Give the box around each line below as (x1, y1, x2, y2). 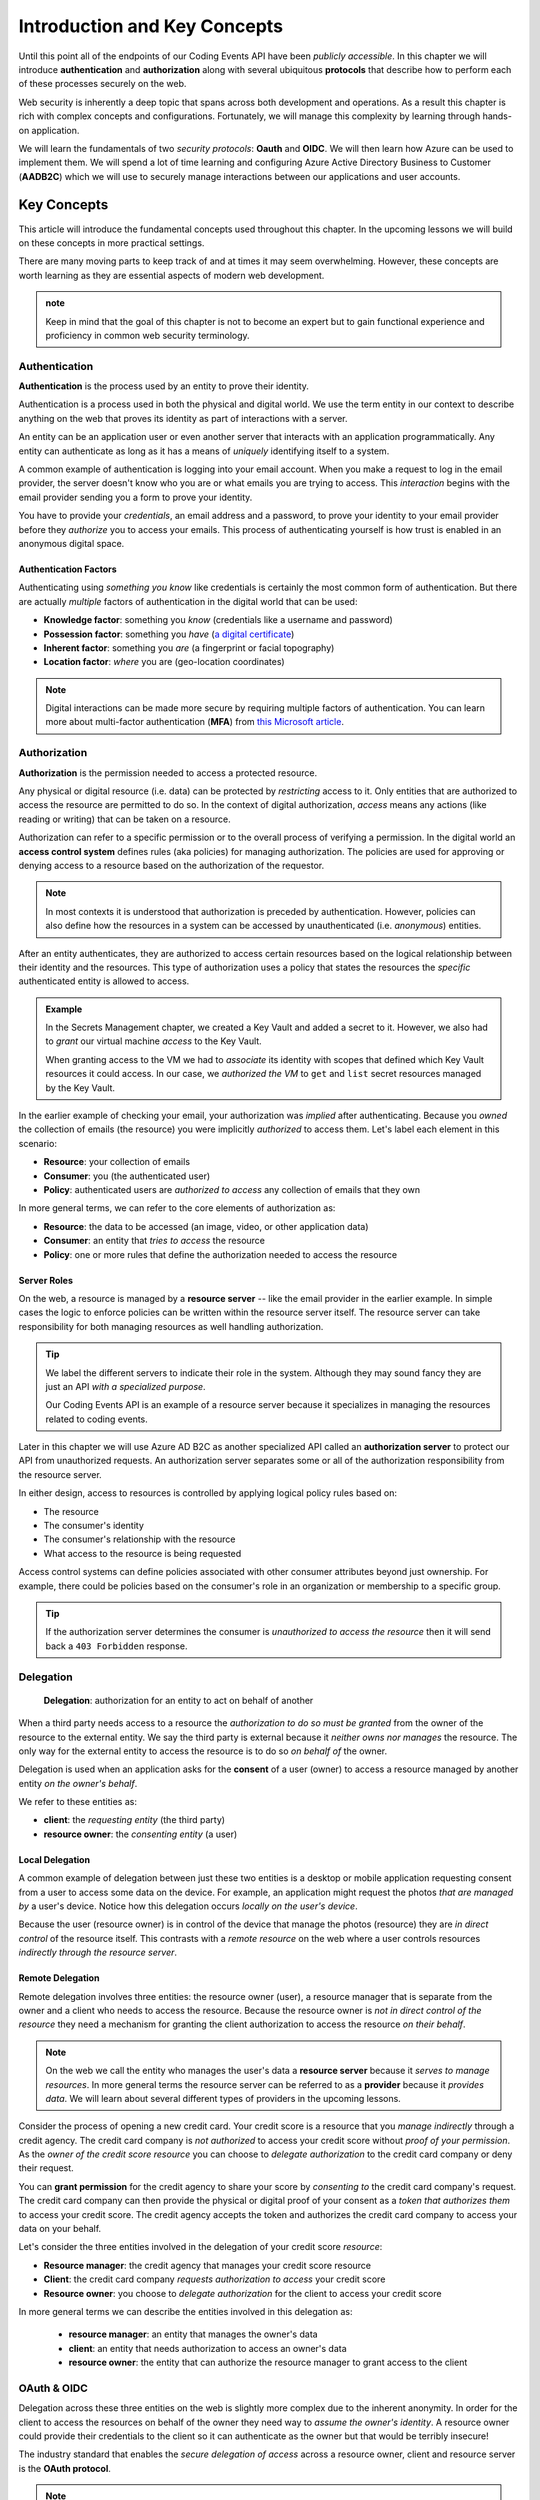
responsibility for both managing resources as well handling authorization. (18, 1320, 324, 1332)
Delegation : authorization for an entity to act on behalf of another (43, 1694, 314, 1706)
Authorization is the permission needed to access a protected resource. (18, 766, 318, 779)
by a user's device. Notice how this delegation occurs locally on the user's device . (18, 1900, 359, 1912)
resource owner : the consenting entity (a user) (43, 1828, 238, 1840)
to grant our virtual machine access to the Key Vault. (45, 1035, 262, 1047)
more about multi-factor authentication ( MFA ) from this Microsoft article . (45, 716, 345, 728)
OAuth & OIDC (18, 2381, 89, 2395)
